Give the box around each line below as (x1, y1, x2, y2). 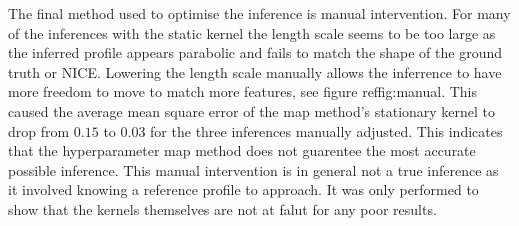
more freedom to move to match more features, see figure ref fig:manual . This (8, 81, 478, 102)
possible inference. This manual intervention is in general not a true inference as (8, 159, 499, 180)
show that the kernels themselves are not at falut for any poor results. (8, 198, 437, 219)
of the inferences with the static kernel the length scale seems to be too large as (8, 22, 496, 43)
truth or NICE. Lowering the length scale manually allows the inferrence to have (8, 61, 502, 82)
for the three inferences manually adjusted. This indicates (150, 120, 503, 141)
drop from (8, 120, 70, 141)
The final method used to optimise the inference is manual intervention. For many (8, 3, 511, 23)
